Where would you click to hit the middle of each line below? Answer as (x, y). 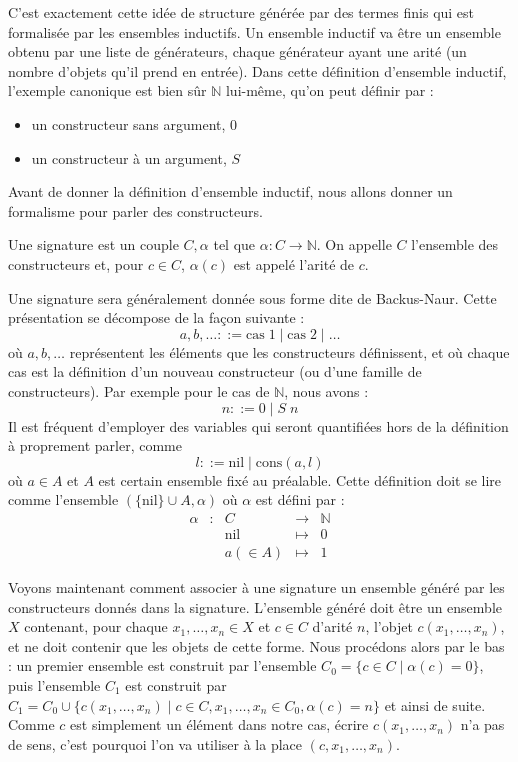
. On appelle (354, 244)
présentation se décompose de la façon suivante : (156, 317)
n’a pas (482, 724)
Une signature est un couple (93, 244)
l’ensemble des (455, 244)
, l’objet (389, 626)
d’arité (332, 626)
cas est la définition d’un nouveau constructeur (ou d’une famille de (215, 371)
